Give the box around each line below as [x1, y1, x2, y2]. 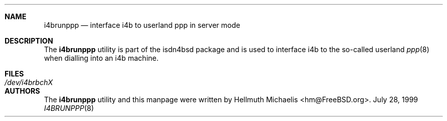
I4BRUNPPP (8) [44, 104, 94, 112]
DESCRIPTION [5, 36, 54, 45]
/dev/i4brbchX [5, 78, 53, 87]
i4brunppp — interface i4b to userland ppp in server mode [44, 21, 241, 29]
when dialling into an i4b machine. [44, 54, 159, 62]
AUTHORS [5, 87, 40, 95]
